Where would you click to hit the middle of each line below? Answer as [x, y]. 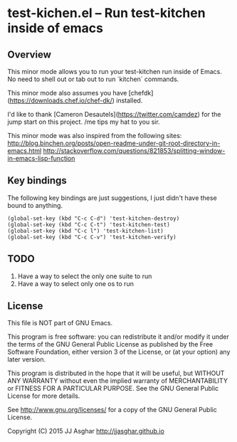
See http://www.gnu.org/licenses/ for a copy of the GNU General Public [112, 410]
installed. [130, 100]
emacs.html [25, 151]
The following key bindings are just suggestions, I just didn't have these [112, 198]
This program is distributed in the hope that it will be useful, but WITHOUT [116, 373]
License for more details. [44, 396]
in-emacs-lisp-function [41, 158]
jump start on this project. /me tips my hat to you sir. [84, 122]
